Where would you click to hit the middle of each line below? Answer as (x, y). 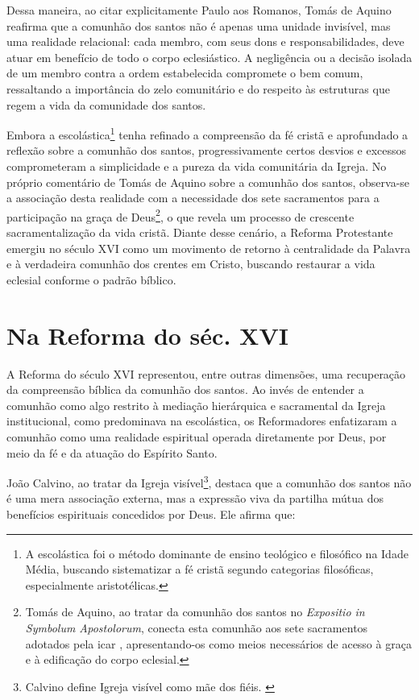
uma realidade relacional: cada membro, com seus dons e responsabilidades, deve (205, 41)
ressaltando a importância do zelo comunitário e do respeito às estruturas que (198, 88)
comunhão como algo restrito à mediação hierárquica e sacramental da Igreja (196, 405)
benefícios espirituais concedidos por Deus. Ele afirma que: (151, 514)
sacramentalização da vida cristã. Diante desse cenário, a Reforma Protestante (200, 232)
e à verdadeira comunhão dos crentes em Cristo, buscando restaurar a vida (191, 264)
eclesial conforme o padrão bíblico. (91, 279)
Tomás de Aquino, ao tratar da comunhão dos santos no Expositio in (195, 612)
